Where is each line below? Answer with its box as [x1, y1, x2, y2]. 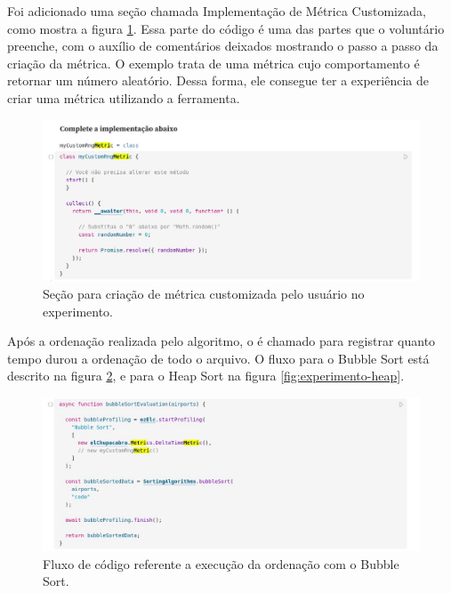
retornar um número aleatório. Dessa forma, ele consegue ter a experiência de [7, 71, 429, 90]
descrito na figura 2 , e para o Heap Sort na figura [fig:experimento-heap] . [7, 366, 405, 385]
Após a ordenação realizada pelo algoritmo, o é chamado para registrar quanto [7, 332, 436, 350]
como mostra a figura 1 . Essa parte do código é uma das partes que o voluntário [7, 19, 445, 37]
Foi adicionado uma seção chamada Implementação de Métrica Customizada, [7, 2, 426, 20]
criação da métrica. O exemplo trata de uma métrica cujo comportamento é [7, 53, 420, 72]
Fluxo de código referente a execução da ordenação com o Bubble [43, 554, 399, 573]
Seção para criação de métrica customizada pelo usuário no [43, 284, 365, 302]
